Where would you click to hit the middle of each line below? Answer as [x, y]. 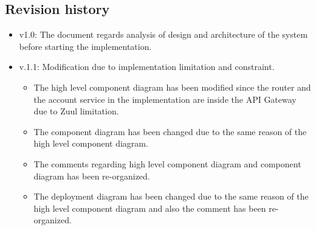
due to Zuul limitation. [76, 111]
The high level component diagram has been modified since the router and [172, 87]
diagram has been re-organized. [92, 176]
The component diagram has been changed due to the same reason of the [170, 131]
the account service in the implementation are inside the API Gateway [165, 99]
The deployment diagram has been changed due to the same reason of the [171, 196]
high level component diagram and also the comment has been [150, 208]
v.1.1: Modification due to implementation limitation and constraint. [147, 67]
